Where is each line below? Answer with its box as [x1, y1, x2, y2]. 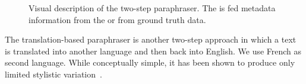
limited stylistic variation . [5, 67, 102, 80]
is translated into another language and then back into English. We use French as [5, 44, 302, 57]
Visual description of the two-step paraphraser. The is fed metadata [29, 2, 276, 14]
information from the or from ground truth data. [29, 13, 206, 25]
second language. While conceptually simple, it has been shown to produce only [5, 56, 295, 69]
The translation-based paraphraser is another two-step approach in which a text [5, 33, 296, 46]
